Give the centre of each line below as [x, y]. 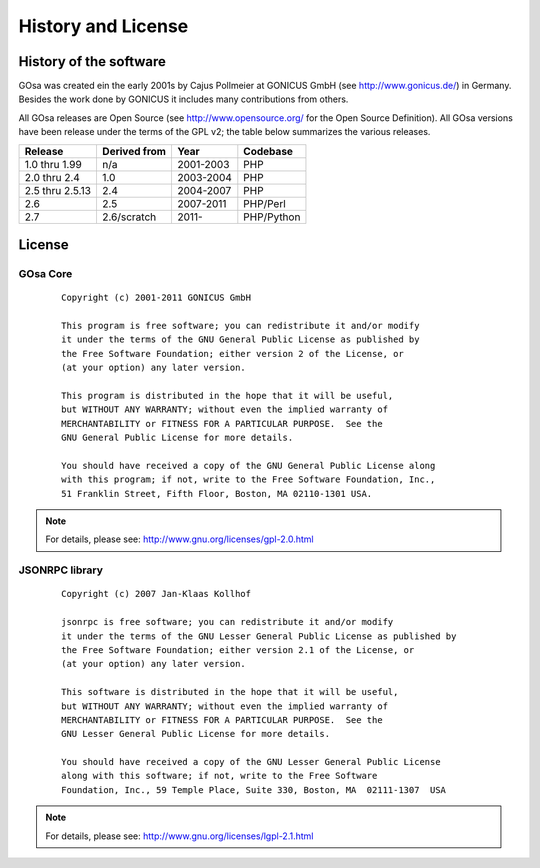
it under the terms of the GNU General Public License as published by [240, 339]
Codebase [268, 151]
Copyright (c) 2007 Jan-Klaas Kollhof [156, 594]
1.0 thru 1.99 [53, 164]
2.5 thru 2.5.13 [58, 190]
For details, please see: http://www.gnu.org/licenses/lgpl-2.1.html [179, 836]
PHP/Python [272, 217]
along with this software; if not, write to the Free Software [219, 776]
